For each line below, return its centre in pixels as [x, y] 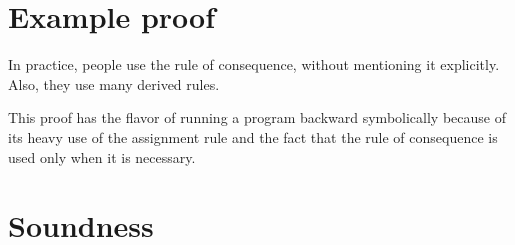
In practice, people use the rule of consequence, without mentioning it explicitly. [254, 64]
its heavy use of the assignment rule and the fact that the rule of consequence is [253, 136]
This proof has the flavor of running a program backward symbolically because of [257, 117]
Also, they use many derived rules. [114, 83]
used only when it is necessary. [102, 156]
